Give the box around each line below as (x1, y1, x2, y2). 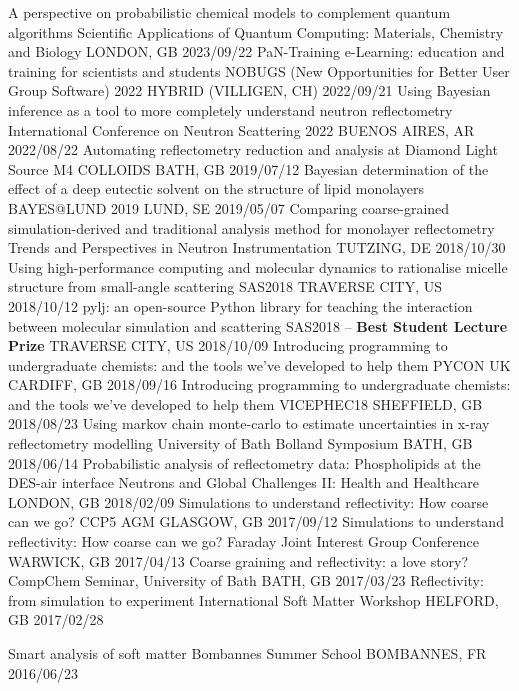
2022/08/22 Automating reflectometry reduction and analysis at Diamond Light (8, 139, 498, 160)
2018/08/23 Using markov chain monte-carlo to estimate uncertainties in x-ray (8, 413, 490, 434)
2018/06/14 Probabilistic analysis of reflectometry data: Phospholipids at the (8, 452, 481, 473)
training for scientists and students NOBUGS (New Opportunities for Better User (8, 60, 510, 81)
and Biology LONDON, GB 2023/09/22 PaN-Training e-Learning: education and (8, 41, 505, 62)
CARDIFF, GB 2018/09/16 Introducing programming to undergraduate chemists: (8, 374, 511, 395)
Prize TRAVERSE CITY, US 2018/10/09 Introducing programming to (8, 335, 448, 356)
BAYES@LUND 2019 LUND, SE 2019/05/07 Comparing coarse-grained (8, 197, 450, 218)
